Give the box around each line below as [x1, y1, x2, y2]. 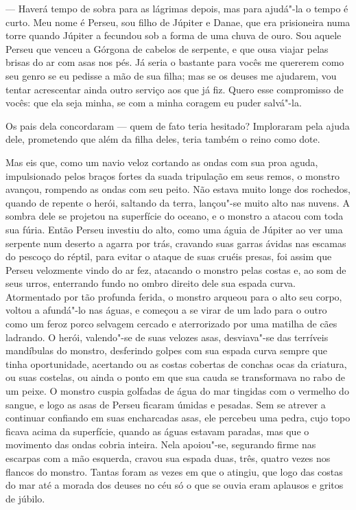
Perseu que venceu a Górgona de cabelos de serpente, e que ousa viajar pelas [5, 41, 329, 56]
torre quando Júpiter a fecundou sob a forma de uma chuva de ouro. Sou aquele [5, 28, 342, 43]
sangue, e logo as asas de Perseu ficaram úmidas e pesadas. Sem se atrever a [5, 397, 326, 411]
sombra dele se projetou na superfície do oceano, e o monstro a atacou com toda [5, 209, 344, 223]
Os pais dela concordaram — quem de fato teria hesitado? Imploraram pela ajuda [5, 118, 350, 132]
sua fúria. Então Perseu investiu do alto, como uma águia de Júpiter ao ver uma [5, 222, 343, 236]
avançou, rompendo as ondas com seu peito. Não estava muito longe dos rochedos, [5, 182, 351, 196]
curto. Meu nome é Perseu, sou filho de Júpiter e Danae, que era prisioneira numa [5, 14, 351, 29]
